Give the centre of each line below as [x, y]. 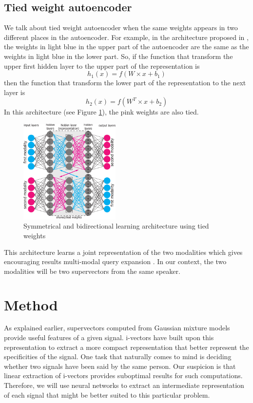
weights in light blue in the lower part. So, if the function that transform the [118, 56]
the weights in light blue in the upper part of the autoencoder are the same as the [126, 47]
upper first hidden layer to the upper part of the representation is [102, 66]
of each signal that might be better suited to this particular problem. [107, 394]
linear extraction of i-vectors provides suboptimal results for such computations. [123, 375]
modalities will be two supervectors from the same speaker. [92, 271]
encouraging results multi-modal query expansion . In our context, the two [115, 261]
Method [31, 304]
